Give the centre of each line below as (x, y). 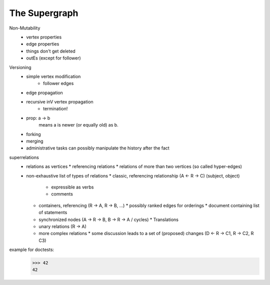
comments (62, 194)
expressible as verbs (72, 187)
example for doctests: (32, 249)
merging (35, 141)
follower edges (58, 83)
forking (33, 134)
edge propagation (45, 92)
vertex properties (44, 37)
